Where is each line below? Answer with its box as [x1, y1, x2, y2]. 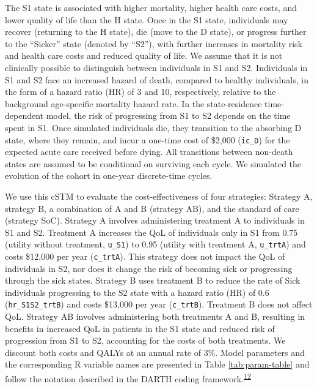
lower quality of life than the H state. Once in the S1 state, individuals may [5, 13, 288, 26]
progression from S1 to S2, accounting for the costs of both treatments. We [5, 334, 286, 347]
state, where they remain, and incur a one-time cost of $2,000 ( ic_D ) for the [5, 133, 290, 146]
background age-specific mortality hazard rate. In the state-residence [5, 97, 262, 110]
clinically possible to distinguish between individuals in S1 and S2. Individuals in [5, 61, 308, 74]
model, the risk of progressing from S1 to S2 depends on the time [46, 109, 291, 122]
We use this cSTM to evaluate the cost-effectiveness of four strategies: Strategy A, [5, 189, 313, 202]
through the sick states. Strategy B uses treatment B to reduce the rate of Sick [5, 274, 301, 287]
